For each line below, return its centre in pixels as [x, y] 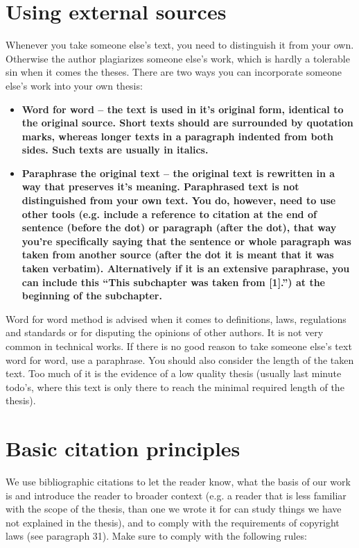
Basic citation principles [123, 448]
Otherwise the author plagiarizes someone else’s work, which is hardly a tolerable [178, 58]
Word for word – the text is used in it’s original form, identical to [183, 109]
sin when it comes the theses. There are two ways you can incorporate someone [174, 72]
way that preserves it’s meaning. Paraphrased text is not [160, 186]
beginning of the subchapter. [92, 296]
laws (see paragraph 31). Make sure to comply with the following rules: [156, 536]
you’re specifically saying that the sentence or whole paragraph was [186, 241]
